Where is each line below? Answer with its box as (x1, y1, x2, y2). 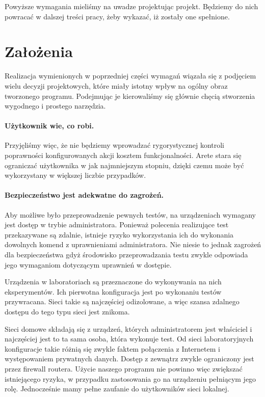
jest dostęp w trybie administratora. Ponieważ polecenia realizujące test (5, 219, 229, 230)
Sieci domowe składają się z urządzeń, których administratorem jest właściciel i (5, 323, 252, 334)
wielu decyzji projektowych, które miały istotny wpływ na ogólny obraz (5, 80, 228, 91)
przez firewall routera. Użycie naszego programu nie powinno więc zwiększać (5, 363, 243, 374)
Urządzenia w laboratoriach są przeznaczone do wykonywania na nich (5, 276, 222, 287)
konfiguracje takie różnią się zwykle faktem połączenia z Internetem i (5, 343, 220, 354)
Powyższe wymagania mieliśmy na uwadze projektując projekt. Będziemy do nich (5, 1, 258, 11)
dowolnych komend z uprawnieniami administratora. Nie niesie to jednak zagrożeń (5, 239, 261, 250)
